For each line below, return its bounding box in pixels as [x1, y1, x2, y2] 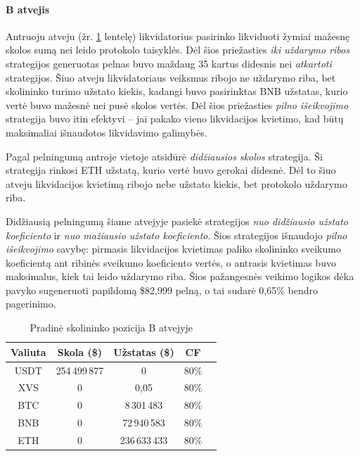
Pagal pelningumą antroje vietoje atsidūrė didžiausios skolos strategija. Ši [6, 148, 323, 163]
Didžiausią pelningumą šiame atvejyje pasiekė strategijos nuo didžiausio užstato [6, 213, 349, 228]
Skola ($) [57, 344, 103, 359]
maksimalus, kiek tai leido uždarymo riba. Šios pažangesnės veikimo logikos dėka [6, 269, 354, 284]
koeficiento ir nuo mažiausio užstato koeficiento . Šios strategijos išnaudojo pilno [6, 227, 347, 242]
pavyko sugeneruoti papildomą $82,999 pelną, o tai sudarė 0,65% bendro [6, 282, 319, 297]
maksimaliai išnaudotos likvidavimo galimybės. [6, 125, 207, 139]
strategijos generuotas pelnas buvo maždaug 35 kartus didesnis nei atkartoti [6, 56, 332, 70]
